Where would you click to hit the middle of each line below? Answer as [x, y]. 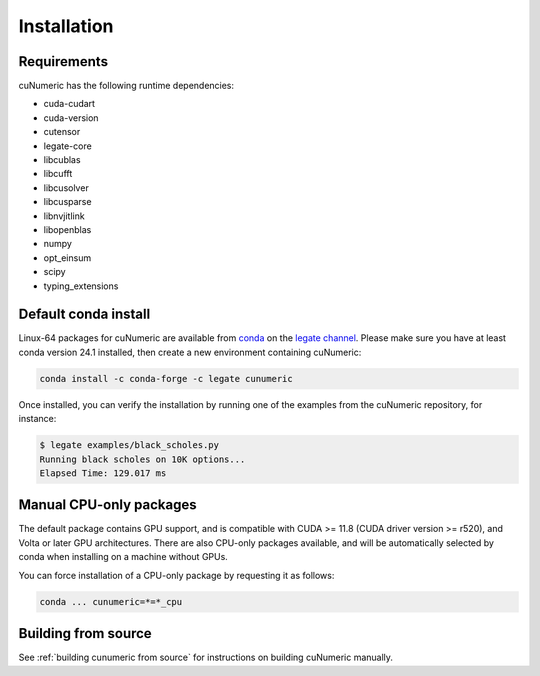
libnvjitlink [64, 216]
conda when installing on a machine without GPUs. [123, 557]
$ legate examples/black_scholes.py [129, 445]
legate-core [67, 146]
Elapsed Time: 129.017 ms [103, 473]
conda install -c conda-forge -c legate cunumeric [166, 378]
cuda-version [71, 117]
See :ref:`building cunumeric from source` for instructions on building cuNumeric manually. [206, 657]
